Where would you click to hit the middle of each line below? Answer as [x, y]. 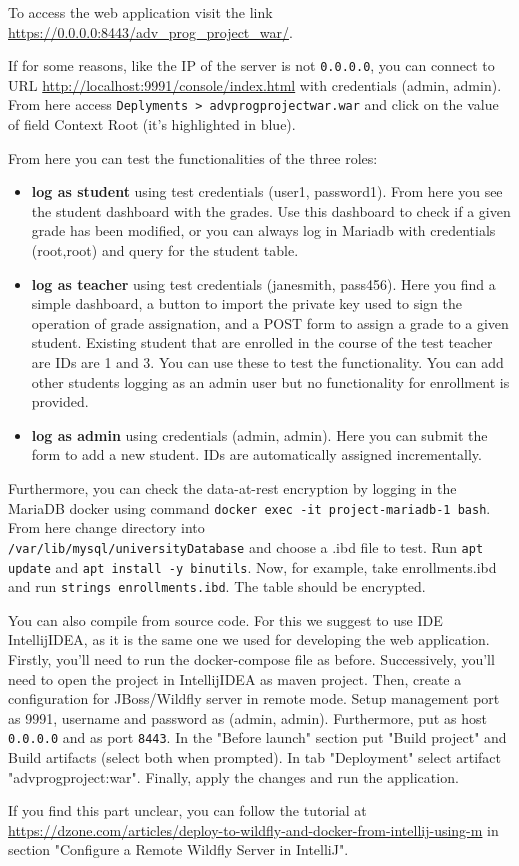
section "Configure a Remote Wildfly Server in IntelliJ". [178, 849]
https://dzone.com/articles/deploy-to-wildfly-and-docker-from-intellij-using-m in [253, 829]
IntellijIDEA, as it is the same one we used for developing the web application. [249, 639]
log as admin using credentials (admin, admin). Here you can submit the [259, 434]
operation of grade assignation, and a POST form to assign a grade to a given [270, 322]
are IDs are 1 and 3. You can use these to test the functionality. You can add [267, 362]
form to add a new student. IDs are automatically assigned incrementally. [256, 454]
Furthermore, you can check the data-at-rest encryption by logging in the [232, 488]
